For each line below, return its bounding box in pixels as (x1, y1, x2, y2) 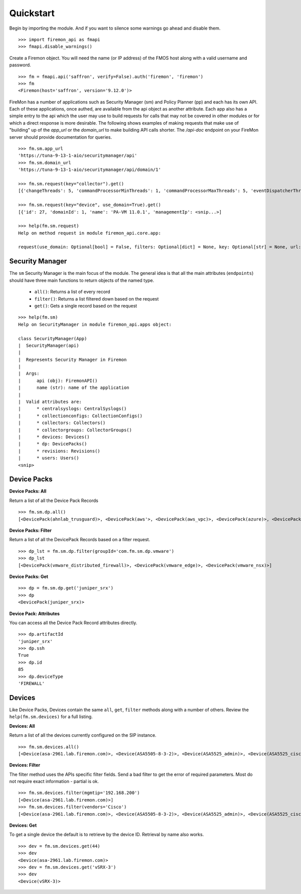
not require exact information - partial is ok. (9, 778, 99, 784)
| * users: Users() (18, 455, 79, 461)
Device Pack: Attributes (9, 611, 60, 617)
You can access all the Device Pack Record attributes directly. (9, 620, 137, 626)
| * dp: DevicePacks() (18, 441, 87, 447)
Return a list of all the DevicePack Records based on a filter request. (9, 537, 150, 543)
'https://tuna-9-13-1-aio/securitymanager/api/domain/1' (18, 167, 162, 173)
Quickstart (9, 8, 55, 19)
